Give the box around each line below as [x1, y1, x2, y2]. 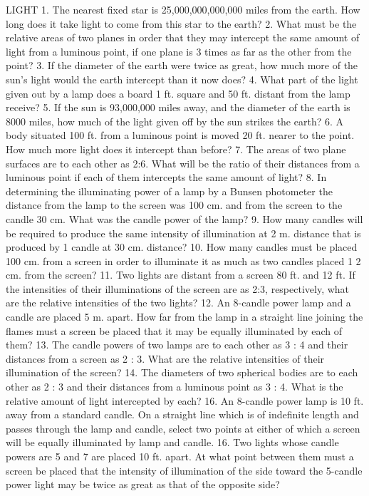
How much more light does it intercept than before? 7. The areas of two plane [6, 141, 346, 156]
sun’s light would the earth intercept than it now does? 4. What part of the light [6, 71, 358, 86]
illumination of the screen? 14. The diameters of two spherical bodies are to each [6, 365, 358, 380]
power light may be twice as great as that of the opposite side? [6, 477, 280, 492]
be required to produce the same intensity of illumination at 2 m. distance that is [6, 225, 361, 240]
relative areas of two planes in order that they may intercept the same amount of [6, 30, 360, 45]
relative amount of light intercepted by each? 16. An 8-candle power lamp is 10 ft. [6, 393, 364, 408]
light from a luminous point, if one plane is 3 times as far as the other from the [6, 43, 352, 58]
